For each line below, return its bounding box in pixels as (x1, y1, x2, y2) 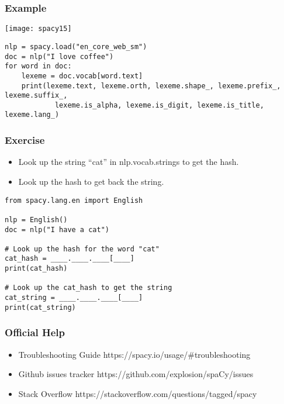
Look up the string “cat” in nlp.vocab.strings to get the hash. (18, 156, 239, 168)
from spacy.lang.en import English (5, 196, 143, 205)
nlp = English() (5, 215, 68, 224)
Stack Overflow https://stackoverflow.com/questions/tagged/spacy (18, 387, 257, 399)
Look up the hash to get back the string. (18, 175, 164, 187)
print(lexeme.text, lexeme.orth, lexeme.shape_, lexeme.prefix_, (21, 81, 281, 90)
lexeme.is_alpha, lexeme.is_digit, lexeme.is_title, (54, 101, 264, 109)
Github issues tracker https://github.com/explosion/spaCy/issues (18, 368, 254, 380)
